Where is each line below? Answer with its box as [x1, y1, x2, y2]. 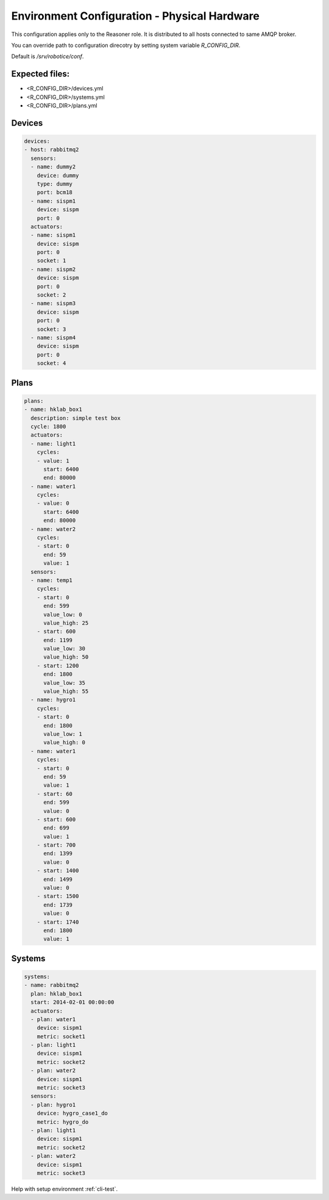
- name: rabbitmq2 [24, 981, 79, 989]
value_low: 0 [43, 611, 82, 618]
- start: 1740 [37, 919, 79, 925]
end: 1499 [43, 876, 73, 883]
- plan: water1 [30, 1016, 76, 1022]
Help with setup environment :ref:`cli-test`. [11, 1185, 118, 1193]
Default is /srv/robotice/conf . [11, 52, 84, 60]
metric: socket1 [37, 1033, 85, 1040]
